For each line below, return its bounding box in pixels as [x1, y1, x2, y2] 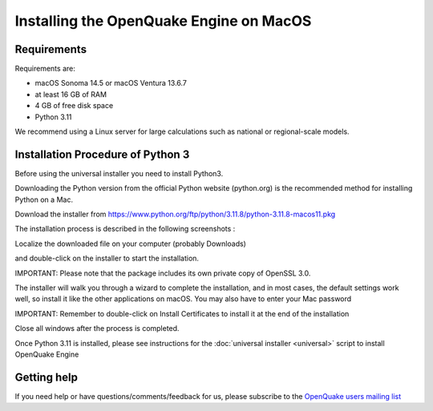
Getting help [14, 370, 78, 384]
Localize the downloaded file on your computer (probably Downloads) [14, 239, 246, 248]
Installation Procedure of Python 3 [14, 147, 190, 161]
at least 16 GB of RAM [34, 89, 107, 99]
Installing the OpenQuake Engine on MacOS [14, 12, 312, 30]
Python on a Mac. [14, 195, 74, 204]
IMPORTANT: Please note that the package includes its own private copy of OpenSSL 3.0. [14, 268, 311, 278]
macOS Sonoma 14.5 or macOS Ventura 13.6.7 [34, 79, 188, 88]
